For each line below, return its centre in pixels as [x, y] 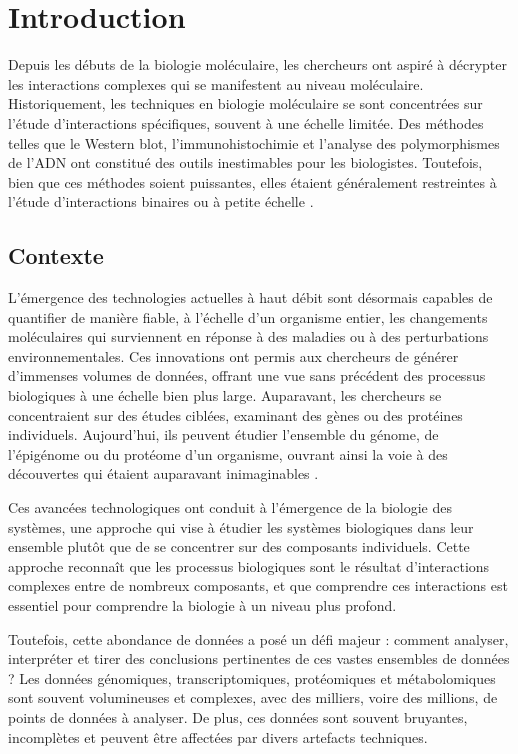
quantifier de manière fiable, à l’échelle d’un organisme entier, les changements [248, 316]
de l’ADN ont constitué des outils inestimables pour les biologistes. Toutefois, [245, 162]
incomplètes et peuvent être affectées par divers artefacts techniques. [218, 736]
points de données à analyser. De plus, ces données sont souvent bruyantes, [238, 716]
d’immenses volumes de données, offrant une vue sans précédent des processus [247, 375]
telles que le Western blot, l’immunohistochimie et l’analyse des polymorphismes [254, 142]
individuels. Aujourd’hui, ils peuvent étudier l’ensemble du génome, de [223, 434]
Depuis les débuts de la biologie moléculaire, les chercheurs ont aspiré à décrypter [258, 64]
